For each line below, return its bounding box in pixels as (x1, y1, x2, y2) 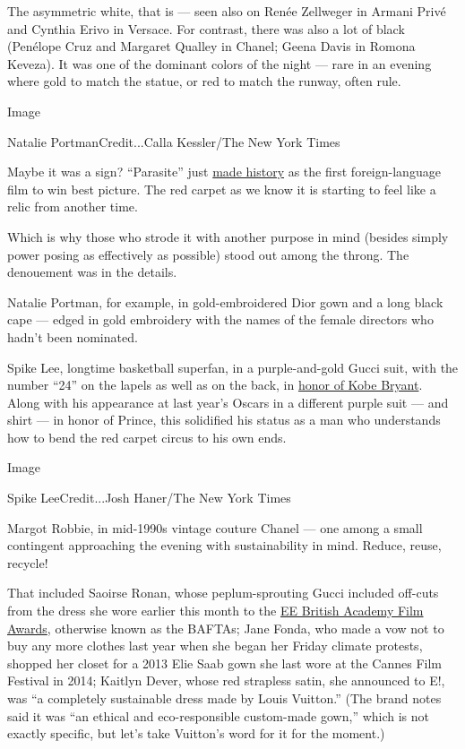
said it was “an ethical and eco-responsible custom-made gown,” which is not (7, 706, 430, 725)
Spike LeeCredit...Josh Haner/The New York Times (7, 488, 291, 507)
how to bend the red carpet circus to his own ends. (7, 427, 287, 446)
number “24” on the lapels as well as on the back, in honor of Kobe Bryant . (7, 375, 423, 394)
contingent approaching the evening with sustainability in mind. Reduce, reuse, (7, 536, 442, 555)
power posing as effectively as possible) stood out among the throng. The (7, 245, 409, 263)
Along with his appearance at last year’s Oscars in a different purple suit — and (7, 392, 449, 411)
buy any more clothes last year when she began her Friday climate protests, (7, 636, 423, 655)
